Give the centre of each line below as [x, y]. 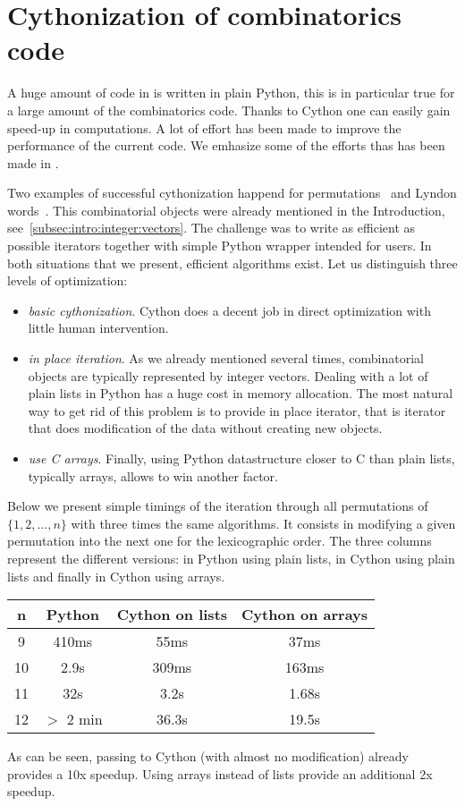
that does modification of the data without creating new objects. [205, 428]
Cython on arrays [305, 615]
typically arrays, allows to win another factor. [153, 475]
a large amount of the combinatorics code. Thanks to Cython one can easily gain [229, 110]
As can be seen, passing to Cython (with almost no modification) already [208, 756]
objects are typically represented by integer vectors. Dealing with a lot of [228, 375]
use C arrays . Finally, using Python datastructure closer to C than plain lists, [241, 458]
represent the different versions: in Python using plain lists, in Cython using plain [231, 558]
